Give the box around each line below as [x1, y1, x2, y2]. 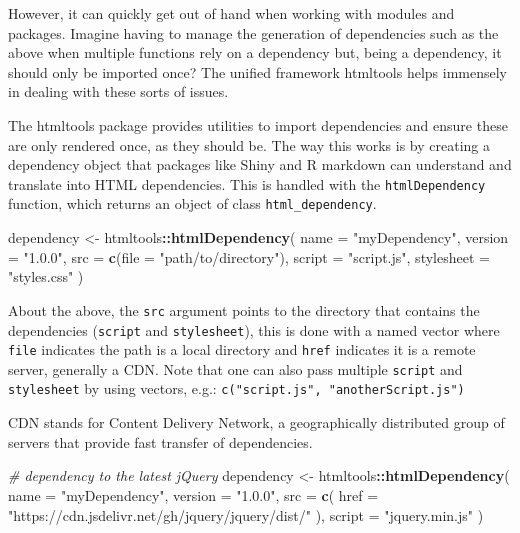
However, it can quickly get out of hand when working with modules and [8, 3, 455, 23]
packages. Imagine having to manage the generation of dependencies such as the [8, 22, 499, 43]
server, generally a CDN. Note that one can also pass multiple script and [8, 358, 463, 379]
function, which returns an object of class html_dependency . [8, 193, 377, 214]
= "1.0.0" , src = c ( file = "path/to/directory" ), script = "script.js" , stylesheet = [8, 246, 490, 267]
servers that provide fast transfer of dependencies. [8, 431, 313, 452]
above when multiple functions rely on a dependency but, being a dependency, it [8, 42, 502, 63]
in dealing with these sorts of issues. [8, 81, 229, 102]
